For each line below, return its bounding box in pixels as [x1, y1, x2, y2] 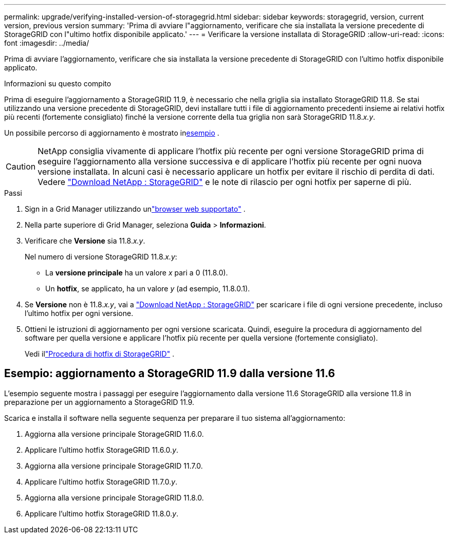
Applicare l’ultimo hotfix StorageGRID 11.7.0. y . [25, 477, 178, 486]
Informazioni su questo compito [4, 79, 111, 88]
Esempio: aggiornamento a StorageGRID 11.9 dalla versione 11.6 [4, 367, 335, 380]
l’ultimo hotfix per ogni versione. [25, 309, 134, 318]
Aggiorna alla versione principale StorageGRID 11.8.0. [25, 493, 204, 502]
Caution [6, 161, 36, 172]
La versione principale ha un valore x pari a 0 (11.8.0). [45, 268, 228, 277]
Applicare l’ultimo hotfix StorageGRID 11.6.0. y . [25, 445, 179, 454]
